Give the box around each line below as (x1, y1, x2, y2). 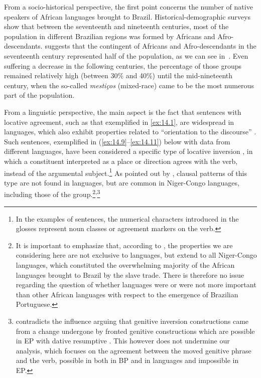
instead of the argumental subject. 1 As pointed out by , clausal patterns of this (4, 166, 247, 178)
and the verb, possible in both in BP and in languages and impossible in (16, 355, 239, 365)
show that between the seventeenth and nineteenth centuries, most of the (4, 21, 229, 32)
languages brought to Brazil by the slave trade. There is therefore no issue (16, 269, 244, 280)
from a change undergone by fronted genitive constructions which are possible (16, 325, 255, 336)
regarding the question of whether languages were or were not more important (16, 279, 256, 290)
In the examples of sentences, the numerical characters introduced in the (16, 213, 239, 224)
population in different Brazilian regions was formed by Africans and (4, 31, 215, 41)
